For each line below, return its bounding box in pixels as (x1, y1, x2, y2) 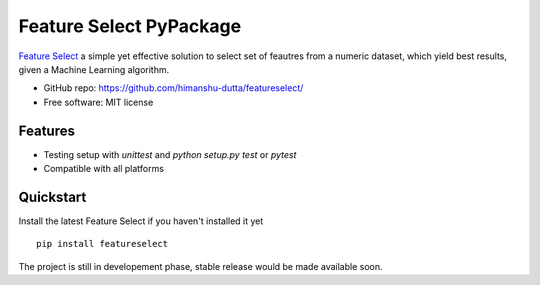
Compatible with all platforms (43, 163, 165, 175)
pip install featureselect (36, 238, 169, 250)
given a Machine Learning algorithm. (18, 63, 170, 75)
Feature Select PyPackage (18, 15, 242, 37)
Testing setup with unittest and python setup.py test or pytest (43, 148, 297, 160)
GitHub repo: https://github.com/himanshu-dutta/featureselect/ (43, 82, 304, 94)
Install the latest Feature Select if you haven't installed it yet (18, 215, 264, 227)
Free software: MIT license (43, 96, 154, 108)
